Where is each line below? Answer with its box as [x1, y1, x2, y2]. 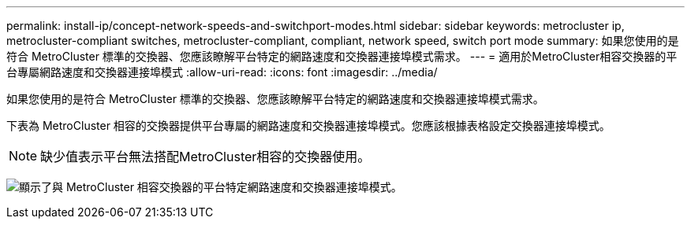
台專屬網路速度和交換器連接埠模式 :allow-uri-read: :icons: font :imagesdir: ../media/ [6, 65, 438, 79]
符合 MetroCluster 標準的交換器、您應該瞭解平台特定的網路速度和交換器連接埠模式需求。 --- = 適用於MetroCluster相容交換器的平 [6, 50, 678, 63]
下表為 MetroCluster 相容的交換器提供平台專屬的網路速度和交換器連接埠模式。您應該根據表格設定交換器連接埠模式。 [6, 119, 611, 132]
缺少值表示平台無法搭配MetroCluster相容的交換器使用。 [40, 149, 371, 164]
